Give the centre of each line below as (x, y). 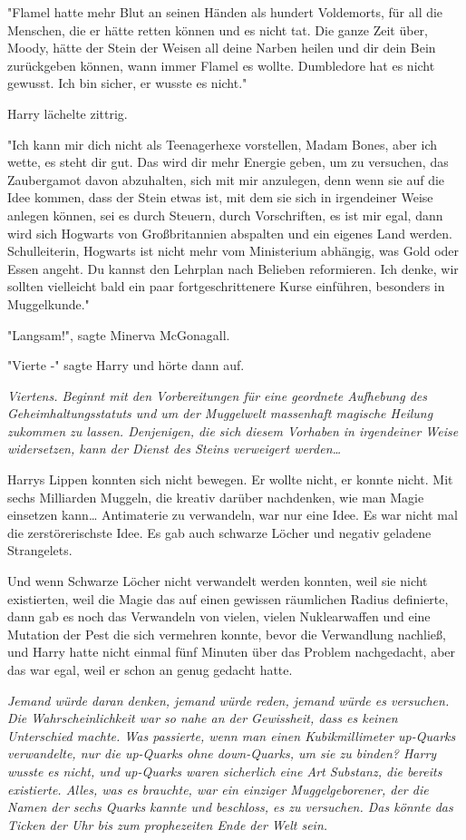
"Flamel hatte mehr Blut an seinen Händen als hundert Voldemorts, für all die (225, 12)
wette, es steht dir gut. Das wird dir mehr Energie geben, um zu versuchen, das (228, 162)
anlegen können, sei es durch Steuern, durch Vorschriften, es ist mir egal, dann (225, 215)
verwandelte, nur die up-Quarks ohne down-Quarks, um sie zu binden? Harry (222, 753)
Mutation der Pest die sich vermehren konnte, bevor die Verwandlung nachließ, (227, 634)
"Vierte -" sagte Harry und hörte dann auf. (126, 365)
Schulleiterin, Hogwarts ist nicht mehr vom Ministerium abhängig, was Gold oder (233, 251)
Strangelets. (40, 550)
